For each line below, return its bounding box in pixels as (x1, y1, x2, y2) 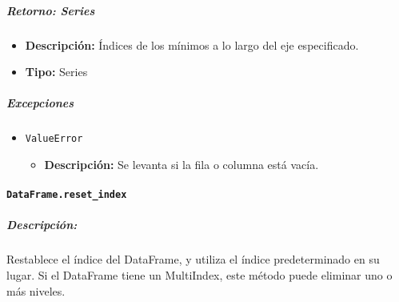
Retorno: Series (6, 2, 95, 18)
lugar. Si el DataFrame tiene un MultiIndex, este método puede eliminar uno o (6, 266, 393, 283)
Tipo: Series (25, 63, 88, 80)
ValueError (25, 133, 83, 145)
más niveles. (6, 282, 66, 299)
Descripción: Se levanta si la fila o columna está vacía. (44, 155, 319, 172)
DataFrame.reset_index (6, 189, 127, 201)
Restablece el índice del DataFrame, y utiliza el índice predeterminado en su (6, 251, 380, 268)
